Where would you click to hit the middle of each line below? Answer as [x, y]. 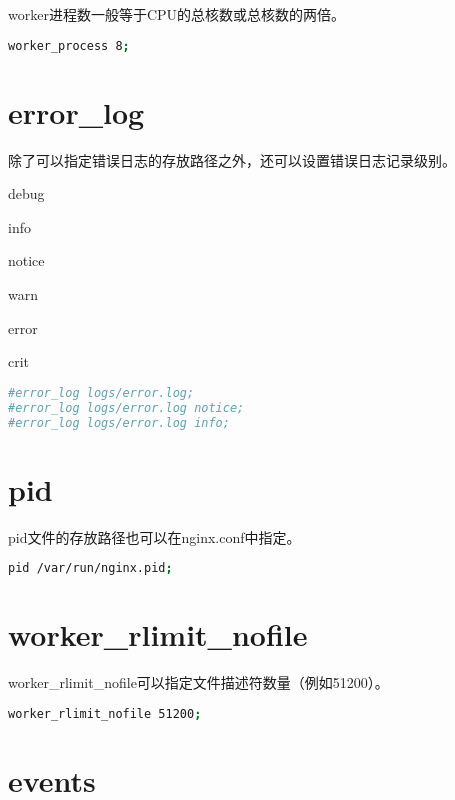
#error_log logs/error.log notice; [126, 407]
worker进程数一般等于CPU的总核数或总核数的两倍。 [177, 14]
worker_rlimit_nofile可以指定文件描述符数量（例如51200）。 [198, 682]
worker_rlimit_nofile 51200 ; [105, 713]
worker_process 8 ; [69, 45]
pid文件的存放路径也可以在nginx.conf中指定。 [154, 536]
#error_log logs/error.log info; [119, 422]
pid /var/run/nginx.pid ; [90, 568]
